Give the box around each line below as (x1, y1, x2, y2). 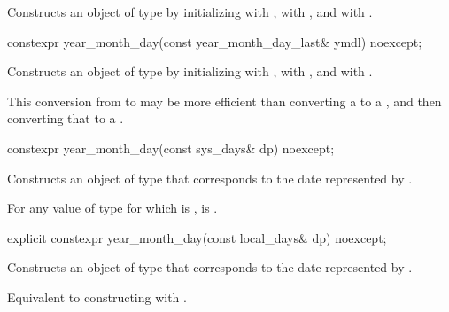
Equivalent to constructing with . (7, 287, 187, 306)
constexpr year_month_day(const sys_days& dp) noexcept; (7, 138, 335, 157)
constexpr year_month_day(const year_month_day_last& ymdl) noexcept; (7, 32, 422, 51)
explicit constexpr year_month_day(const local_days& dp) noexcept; (7, 228, 387, 246)
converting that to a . (7, 109, 124, 128)
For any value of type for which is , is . (7, 199, 218, 217)
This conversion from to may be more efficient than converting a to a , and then (7, 91, 442, 110)
